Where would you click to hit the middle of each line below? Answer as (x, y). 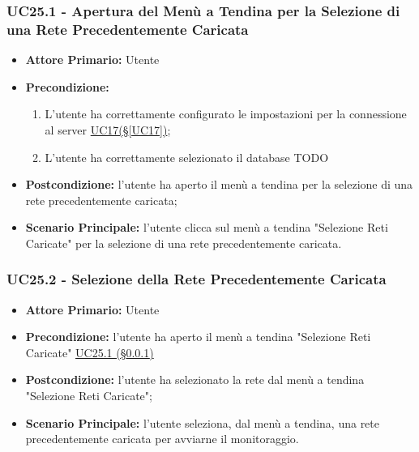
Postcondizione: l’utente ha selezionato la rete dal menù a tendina (195, 380)
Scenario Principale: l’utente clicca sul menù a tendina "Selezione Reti (207, 227)
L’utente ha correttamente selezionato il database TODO (187, 157)
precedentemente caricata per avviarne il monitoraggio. (162, 439)
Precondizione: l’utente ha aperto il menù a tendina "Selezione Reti (198, 337)
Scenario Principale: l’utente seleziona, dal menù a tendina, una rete (202, 422)
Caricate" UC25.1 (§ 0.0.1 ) (90, 352)
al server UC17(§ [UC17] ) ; (108, 129)
